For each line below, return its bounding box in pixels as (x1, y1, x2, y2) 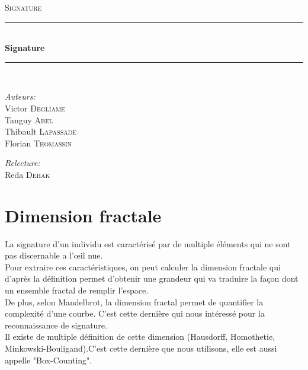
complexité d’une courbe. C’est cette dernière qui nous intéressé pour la (5, 307, 265, 320)
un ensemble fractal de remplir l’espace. (5, 284, 149, 296)
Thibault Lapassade (5, 125, 77, 138)
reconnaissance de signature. (5, 318, 107, 331)
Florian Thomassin (5, 136, 72, 149)
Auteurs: (5, 90, 36, 103)
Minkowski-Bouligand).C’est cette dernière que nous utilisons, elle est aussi (5, 342, 277, 354)
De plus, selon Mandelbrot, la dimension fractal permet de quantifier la (5, 295, 264, 308)
